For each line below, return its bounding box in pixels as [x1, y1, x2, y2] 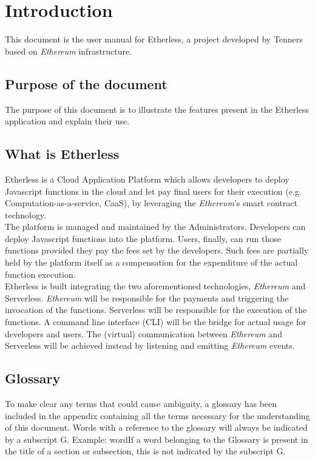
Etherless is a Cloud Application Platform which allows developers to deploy [5, 172, 290, 185]
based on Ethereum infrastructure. [5, 44, 132, 57]
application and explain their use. [5, 115, 130, 127]
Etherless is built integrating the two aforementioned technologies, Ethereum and [5, 280, 306, 292]
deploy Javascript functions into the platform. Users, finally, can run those [5, 232, 281, 244]
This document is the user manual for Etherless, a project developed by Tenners [5, 33, 303, 45]
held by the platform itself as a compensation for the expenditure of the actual [5, 256, 298, 269]
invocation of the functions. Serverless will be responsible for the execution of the [5, 303, 307, 316]
